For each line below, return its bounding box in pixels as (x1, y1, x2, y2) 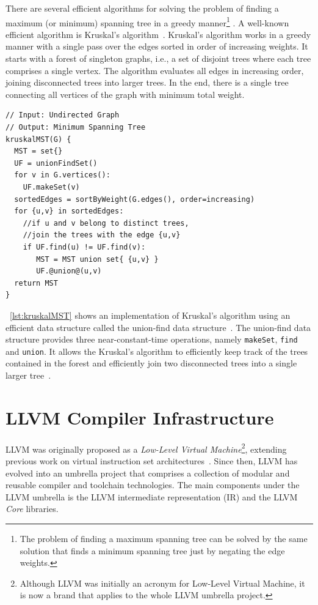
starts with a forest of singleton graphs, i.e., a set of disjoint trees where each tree (5, 52, 311, 65)
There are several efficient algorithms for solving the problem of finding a (5, 2, 279, 14)
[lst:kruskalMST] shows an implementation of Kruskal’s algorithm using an (10, 308, 291, 321)
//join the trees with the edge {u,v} (23, 231, 181, 240)
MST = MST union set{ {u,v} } (36, 254, 159, 264)
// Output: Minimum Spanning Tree (5, 123, 146, 132)
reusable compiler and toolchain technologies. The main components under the (5, 478, 300, 491)
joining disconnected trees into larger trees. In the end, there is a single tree (5, 76, 289, 89)
